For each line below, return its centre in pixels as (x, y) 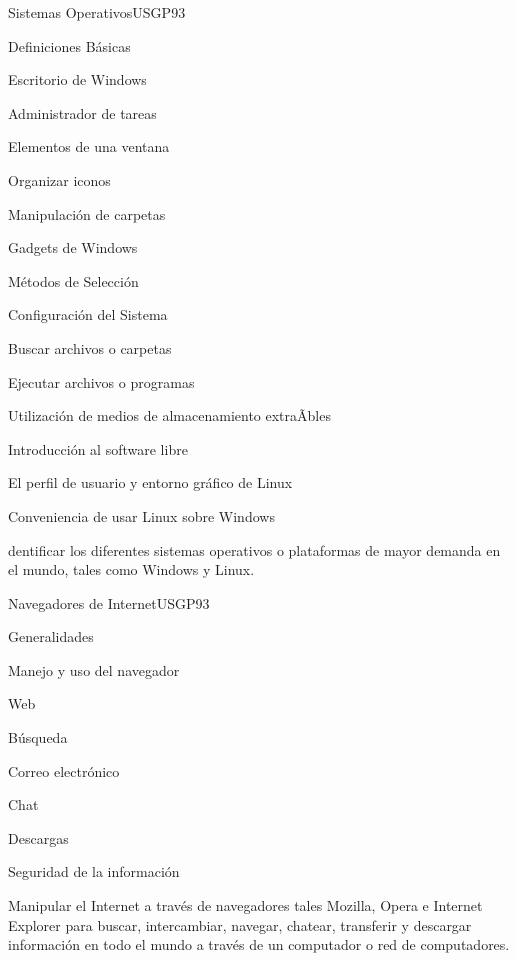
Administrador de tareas (82, 112)
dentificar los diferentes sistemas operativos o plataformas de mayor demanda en (254, 549)
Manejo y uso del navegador (94, 669)
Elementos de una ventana (89, 146)
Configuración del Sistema (88, 314)
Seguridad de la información (94, 871)
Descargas (38, 837)
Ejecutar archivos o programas (101, 381)
